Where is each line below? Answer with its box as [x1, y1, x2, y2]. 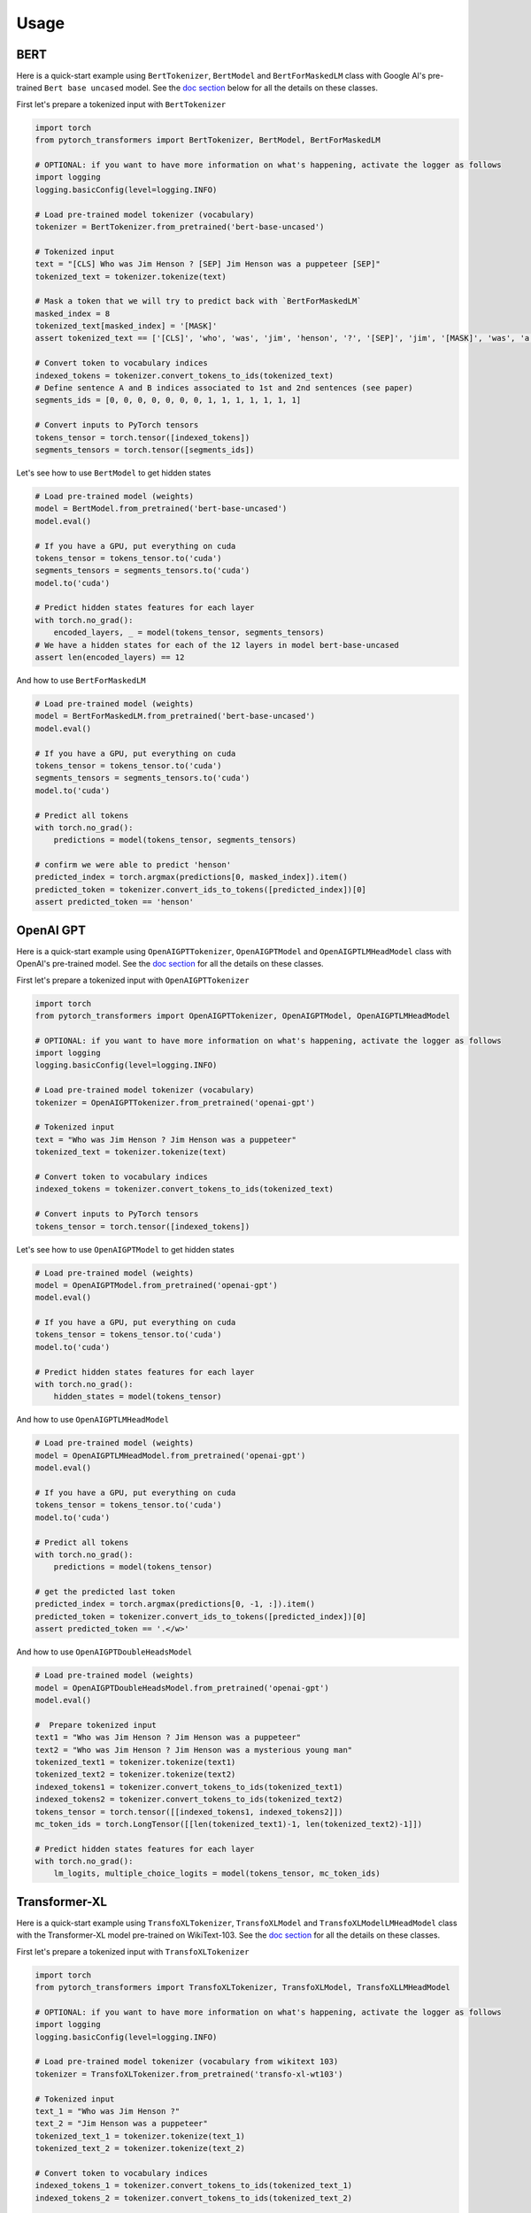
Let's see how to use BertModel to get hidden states [16, 467, 212, 478]
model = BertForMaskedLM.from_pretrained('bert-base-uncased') [35, 711, 316, 721]
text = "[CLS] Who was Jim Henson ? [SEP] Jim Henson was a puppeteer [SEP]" [35, 259, 381, 269]
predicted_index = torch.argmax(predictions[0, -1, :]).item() [35, 1599, 316, 1609]
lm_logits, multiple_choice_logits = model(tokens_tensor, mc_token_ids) [53, 1869, 381, 1878]
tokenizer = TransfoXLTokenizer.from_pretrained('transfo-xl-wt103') [35, 2069, 343, 2079]
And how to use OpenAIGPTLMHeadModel [16, 1415, 170, 1425]
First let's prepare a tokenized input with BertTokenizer [16, 98, 227, 110]
